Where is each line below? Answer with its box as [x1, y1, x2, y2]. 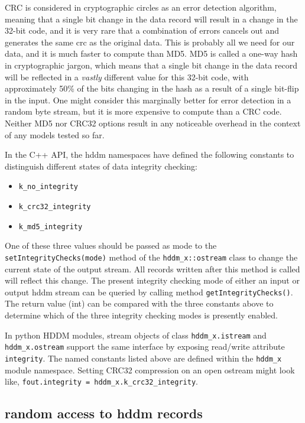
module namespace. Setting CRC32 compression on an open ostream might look [5, 363, 295, 376]
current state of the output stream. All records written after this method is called [5, 262, 300, 275]
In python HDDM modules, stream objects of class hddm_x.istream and [5, 328, 267, 341]
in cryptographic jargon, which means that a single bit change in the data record [5, 58, 298, 71]
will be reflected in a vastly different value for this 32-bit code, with [5, 70, 249, 83]
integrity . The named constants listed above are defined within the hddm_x [5, 352, 282, 364]
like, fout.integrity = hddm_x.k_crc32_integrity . [5, 375, 198, 388]
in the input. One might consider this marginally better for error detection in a [5, 93, 291, 106]
